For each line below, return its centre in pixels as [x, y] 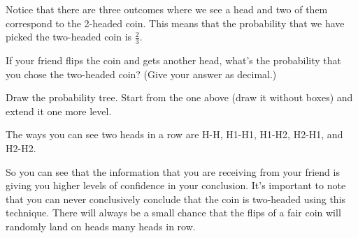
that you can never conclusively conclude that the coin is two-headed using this [176, 199]
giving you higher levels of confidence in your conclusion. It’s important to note [176, 185]
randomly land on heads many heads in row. [101, 226]
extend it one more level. [59, 111]
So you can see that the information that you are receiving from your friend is [173, 171]
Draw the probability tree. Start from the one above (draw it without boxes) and [179, 97]
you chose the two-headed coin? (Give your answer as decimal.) [141, 74]
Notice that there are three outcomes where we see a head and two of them [167, 9]
